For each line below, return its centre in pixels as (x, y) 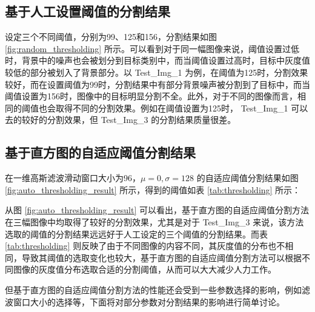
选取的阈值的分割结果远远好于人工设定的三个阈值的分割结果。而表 (136, 234)
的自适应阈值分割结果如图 (247, 178)
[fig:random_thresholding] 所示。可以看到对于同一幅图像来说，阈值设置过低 (152, 48)
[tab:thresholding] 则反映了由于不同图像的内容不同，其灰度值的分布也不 (145, 246)
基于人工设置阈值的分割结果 (88, 11)
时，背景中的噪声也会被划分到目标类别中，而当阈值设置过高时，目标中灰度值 (157, 60)
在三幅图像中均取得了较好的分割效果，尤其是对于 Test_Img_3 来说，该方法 (154, 221)
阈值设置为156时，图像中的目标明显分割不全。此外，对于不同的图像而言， (151, 96)
